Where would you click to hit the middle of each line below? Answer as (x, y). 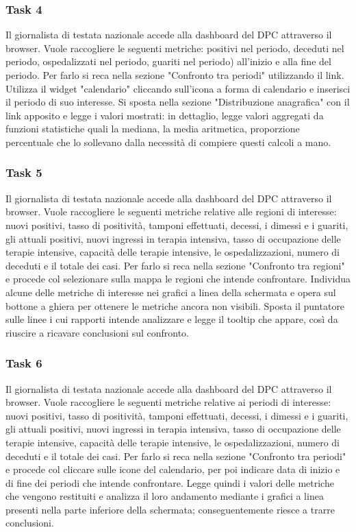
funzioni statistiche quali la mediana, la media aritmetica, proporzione (153, 129)
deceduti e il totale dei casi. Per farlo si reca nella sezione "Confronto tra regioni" (175, 265)
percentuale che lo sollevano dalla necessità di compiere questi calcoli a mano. (168, 142)
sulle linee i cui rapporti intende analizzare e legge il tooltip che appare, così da (172, 319)
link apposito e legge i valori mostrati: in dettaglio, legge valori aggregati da (165, 115)
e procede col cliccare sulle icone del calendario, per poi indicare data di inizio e (173, 469)
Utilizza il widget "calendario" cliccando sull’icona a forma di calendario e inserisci (178, 88)
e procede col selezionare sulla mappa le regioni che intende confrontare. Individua (178, 279)
